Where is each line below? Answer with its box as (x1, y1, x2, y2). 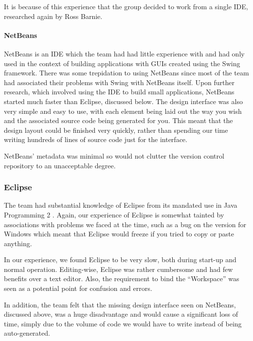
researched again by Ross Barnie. (4, 11, 103, 21)
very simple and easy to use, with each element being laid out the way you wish (4, 106, 242, 116)
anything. (4, 238, 32, 248)
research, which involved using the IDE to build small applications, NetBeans (4, 87, 235, 97)
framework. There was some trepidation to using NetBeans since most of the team (4, 68, 249, 78)
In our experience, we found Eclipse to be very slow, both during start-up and (4, 254, 236, 265)
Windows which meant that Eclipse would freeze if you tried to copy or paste (4, 229, 235, 239)
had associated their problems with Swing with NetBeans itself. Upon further (4, 77, 235, 87)
